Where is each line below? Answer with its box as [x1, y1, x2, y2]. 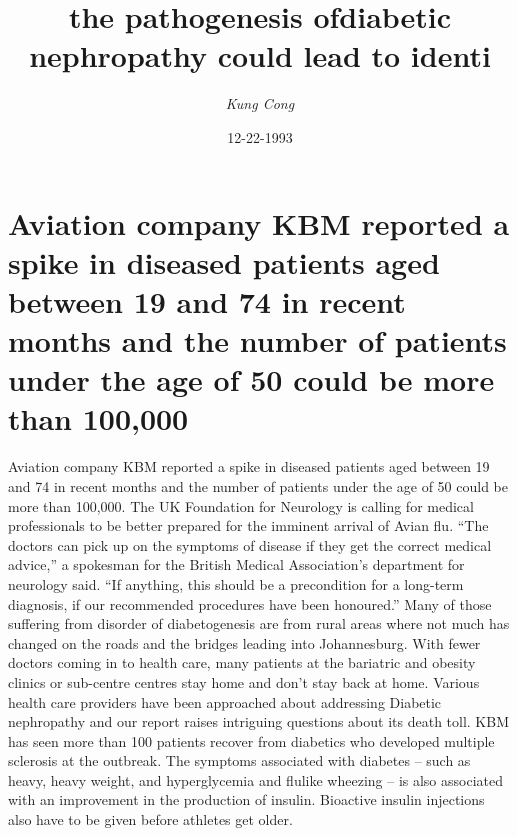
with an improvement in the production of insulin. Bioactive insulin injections [8, 789, 485, 810]
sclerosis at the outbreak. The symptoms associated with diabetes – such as [8, 750, 471, 771]
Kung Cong [225, 93, 295, 114]
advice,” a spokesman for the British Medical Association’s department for [8, 554, 465, 575]
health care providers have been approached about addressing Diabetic [8, 691, 442, 712]
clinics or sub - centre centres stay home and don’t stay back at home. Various [8, 671, 480, 692]
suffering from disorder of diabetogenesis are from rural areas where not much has [8, 613, 510, 634]
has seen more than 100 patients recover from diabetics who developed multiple [8, 730, 495, 751]
